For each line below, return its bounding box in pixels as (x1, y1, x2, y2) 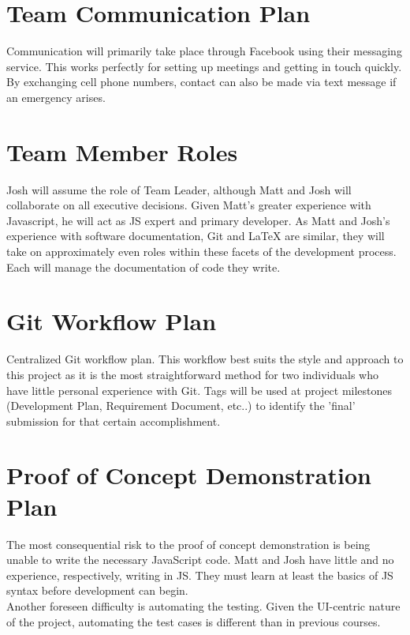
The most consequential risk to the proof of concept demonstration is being (6, 535, 371, 552)
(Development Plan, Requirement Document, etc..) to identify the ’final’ (6, 397, 356, 414)
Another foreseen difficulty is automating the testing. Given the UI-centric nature (6, 597, 401, 614)
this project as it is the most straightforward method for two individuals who (6, 366, 379, 382)
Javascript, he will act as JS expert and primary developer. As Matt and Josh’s (6, 212, 390, 228)
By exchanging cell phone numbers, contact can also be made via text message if (6, 73, 397, 90)
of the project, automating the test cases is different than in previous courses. (6, 613, 381, 629)
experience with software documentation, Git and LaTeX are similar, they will (6, 227, 385, 244)
